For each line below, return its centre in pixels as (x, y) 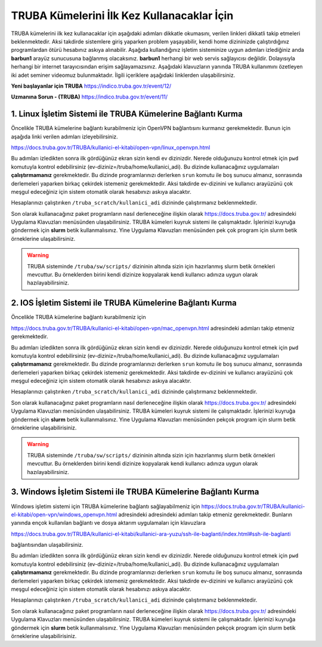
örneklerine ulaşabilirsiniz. (43, 239)
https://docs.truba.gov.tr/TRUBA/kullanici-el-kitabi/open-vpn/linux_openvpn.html (111, 147)
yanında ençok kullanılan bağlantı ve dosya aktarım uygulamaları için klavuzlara (108, 523)
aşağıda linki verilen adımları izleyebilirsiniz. (65, 137)
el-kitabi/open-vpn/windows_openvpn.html (64, 514)
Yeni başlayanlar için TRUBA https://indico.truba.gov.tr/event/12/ (91, 86)
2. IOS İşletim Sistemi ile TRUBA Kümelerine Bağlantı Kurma (124, 303)
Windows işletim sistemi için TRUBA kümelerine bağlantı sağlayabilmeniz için (106, 506)
